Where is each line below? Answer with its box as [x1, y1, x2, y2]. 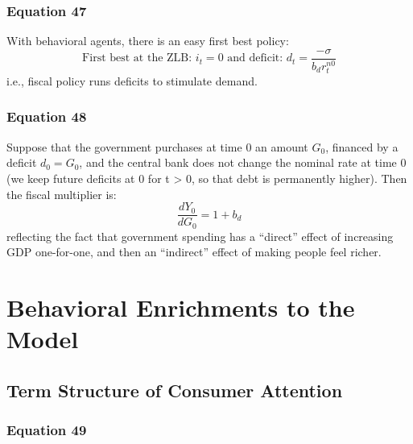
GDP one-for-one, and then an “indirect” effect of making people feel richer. [6, 243, 382, 260]
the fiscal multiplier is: [6, 185, 117, 202]
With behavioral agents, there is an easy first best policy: [6, 32, 289, 49]
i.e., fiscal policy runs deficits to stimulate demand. [6, 72, 258, 89]
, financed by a [325, 138, 399, 155]
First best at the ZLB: [82, 52, 192, 64]
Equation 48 [6, 106, 87, 127]
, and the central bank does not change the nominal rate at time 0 [79, 154, 407, 171]
